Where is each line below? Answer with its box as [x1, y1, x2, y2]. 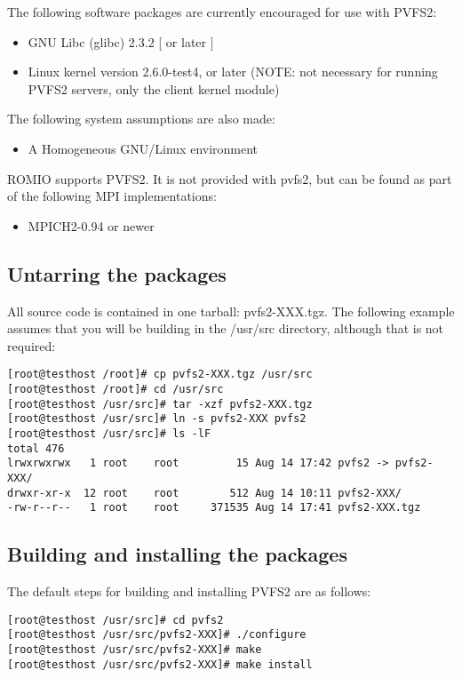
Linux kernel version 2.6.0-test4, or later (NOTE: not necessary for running [28, 62, 438, 81]
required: [7, 336, 56, 355]
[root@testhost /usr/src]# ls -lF [7, 427, 211, 440]
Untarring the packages [7, 259, 227, 287]
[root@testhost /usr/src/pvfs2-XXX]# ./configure [7, 628, 307, 642]
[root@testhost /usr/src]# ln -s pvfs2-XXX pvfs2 [7, 412, 307, 426]
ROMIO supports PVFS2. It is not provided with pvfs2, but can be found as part [7, 169, 452, 187]
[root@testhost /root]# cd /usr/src [7, 382, 224, 395]
